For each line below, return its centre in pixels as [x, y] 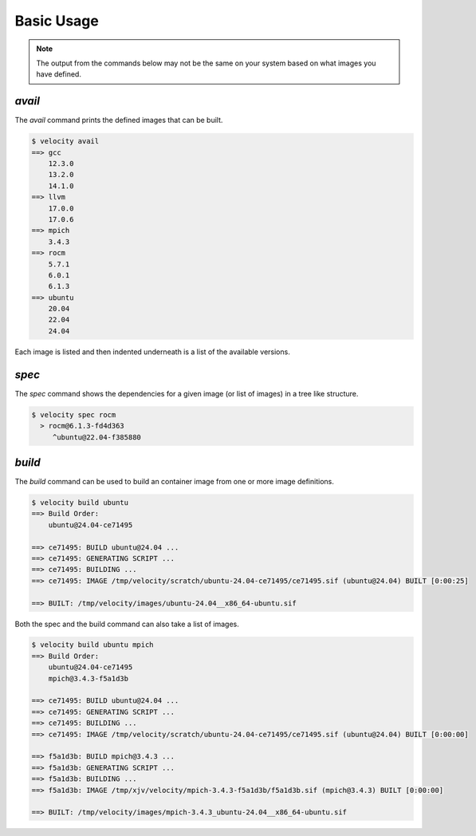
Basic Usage [57, 21]
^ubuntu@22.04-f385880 [96, 437]
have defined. [59, 74]
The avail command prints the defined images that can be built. [119, 120]
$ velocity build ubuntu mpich [93, 645]
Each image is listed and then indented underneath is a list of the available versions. [152, 352]
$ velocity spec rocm [74, 414]
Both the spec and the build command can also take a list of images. [127, 624]
